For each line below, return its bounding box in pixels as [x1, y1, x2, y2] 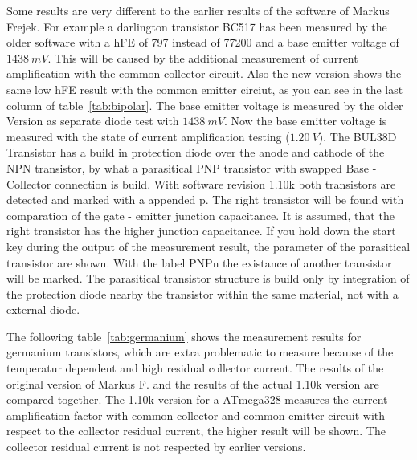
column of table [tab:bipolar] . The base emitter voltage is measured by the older [6, 96, 403, 113]
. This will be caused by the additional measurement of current [47, 49, 358, 66]
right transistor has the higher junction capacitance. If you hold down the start [6, 222, 396, 239]
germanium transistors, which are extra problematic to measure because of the [6, 344, 394, 360]
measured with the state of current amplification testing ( [6, 128, 290, 145]
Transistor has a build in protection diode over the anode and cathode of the [6, 144, 385, 161]
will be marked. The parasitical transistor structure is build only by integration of [6, 270, 410, 287]
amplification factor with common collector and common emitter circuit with [6, 406, 386, 423]
